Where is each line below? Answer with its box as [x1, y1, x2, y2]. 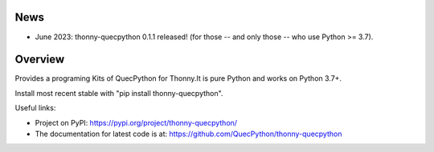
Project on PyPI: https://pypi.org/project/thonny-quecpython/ [35, 118, 237, 127]
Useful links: [14, 103, 56, 113]
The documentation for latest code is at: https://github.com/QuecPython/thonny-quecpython [35, 129, 342, 138]
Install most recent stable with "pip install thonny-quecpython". [14, 88, 223, 98]
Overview [14, 53, 65, 66]
